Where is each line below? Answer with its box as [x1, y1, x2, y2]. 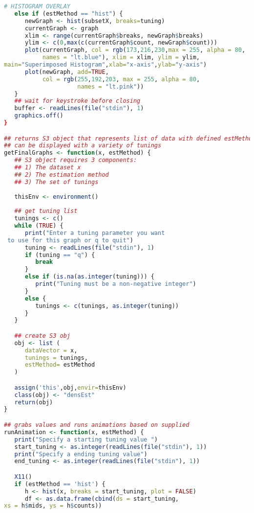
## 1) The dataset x [14, 164, 81, 171]
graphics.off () [14, 112, 63, 119]
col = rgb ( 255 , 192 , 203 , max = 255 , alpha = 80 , [42, 75, 200, 83]
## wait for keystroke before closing [14, 97, 141, 105]
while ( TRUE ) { [14, 222, 63, 230]
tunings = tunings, [24, 354, 88, 361]
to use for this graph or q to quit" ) [7, 236, 133, 244]
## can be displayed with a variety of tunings [4, 142, 162, 149]
